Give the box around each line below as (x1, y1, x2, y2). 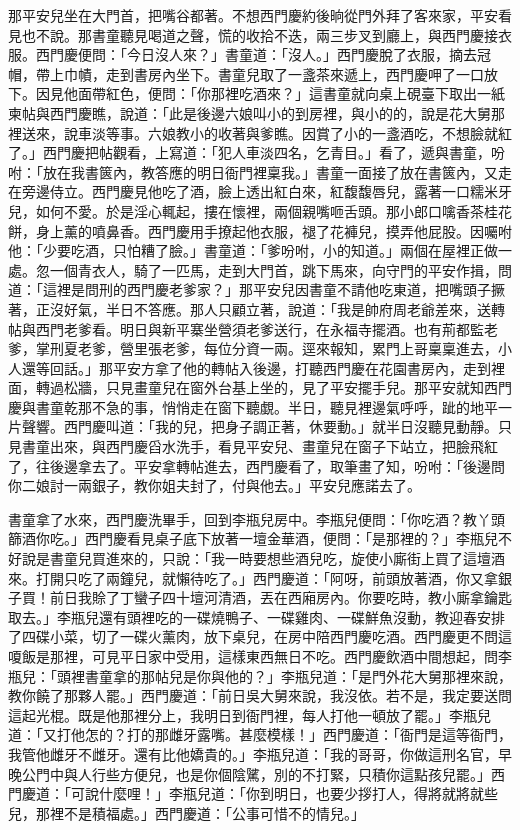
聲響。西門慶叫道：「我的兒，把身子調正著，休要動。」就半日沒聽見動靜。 (21, 416, 498, 437)
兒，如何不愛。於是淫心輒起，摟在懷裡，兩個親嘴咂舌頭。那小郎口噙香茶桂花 (8, 200, 512, 221)
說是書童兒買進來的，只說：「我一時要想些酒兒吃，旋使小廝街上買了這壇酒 (21, 548, 505, 569)
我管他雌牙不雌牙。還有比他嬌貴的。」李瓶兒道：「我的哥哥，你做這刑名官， (8, 743, 498, 764)
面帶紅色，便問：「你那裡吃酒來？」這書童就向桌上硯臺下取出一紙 (77, 83, 505, 104)
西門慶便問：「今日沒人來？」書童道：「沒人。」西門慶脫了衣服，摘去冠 (35, 44, 491, 65)
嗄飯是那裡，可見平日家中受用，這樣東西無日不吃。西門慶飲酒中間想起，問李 (8, 646, 512, 666)
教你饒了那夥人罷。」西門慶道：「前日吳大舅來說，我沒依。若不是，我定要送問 (8, 685, 512, 706)
